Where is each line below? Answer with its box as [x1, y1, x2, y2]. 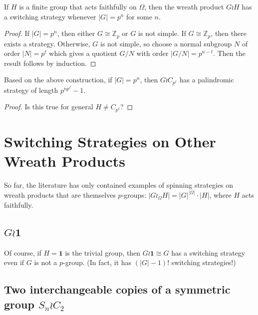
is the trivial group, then [65, 247, 141, 258]
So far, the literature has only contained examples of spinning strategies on [4, 180, 234, 190]
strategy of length [4, 84, 58, 95]
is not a [34, 257, 57, 268]
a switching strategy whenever [4, 11, 96, 21]
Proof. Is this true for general [4, 101, 93, 112]
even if [4, 257, 24, 268]
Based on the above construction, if [4, 74, 112, 85]
